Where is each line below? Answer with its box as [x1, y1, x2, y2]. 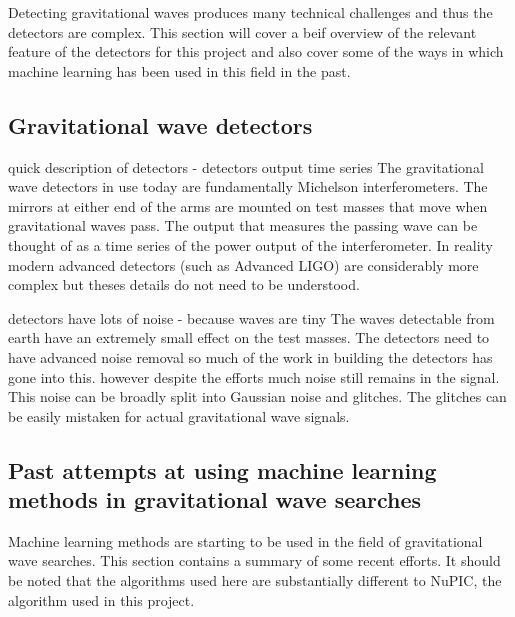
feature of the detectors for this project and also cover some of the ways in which [8, 41, 504, 62]
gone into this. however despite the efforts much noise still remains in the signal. [8, 366, 500, 387]
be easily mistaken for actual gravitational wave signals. [8, 405, 350, 426]
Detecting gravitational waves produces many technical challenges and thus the [8, 2, 493, 22]
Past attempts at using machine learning [8, 454, 437, 485]
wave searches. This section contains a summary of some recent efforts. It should [8, 550, 501, 571]
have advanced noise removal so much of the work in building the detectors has [8, 346, 493, 367]
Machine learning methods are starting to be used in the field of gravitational [8, 530, 483, 551]
